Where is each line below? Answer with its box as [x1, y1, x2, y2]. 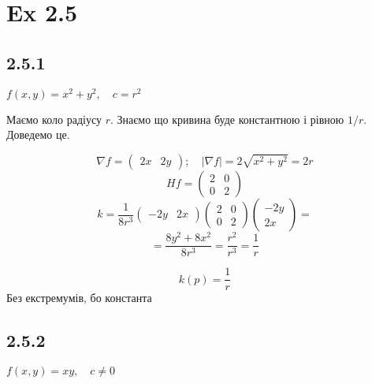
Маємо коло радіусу [6, 110, 102, 127]
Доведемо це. [6, 126, 70, 143]
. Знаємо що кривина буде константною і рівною [110, 110, 344, 127]
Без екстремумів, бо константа [6, 289, 152, 306]
